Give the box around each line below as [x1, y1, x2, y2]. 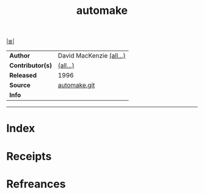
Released [9, 71, 37, 79]
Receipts [6, 149, 52, 163]
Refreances [6, 177, 66, 191]
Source [9, 81, 31, 90]
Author [9, 52, 30, 60]
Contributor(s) [9, 61, 52, 70]
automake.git [57, 81, 95, 90]
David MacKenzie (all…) [57, 52, 126, 60]
